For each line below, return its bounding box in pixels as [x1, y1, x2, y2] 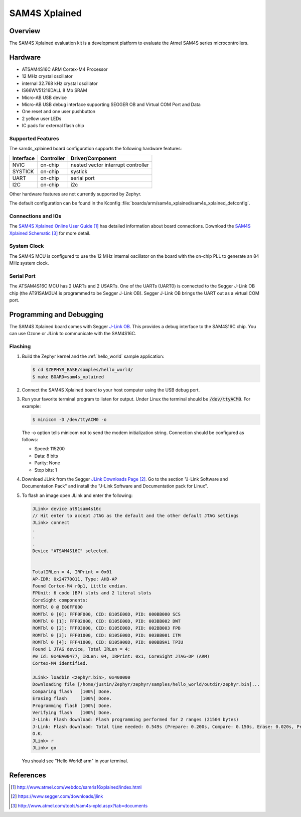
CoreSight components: [32, 597, 88, 603]
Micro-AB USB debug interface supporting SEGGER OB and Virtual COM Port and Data [22, 101, 201, 108]
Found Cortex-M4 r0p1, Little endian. [32, 583, 128, 589]
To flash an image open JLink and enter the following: [22, 492, 133, 498]
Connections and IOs [9, 213, 62, 220]
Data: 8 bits [34, 453, 58, 459]
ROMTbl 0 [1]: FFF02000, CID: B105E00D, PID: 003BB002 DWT [32, 618, 181, 624]
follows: [22, 436, 38, 442]
